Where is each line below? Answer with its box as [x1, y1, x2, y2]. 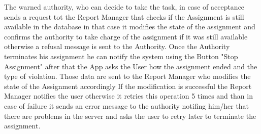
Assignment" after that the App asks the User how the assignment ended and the [4, 61, 257, 71]
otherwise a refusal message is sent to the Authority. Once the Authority [4, 41, 230, 52]
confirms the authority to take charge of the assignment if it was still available [4, 31, 248, 41]
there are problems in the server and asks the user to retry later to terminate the [4, 110, 256, 121]
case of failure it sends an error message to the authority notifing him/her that [4, 100, 249, 111]
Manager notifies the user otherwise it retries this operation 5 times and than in [4, 91, 253, 101]
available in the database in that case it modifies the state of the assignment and [4, 21, 255, 32]
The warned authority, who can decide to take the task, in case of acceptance [4, 2, 245, 12]
